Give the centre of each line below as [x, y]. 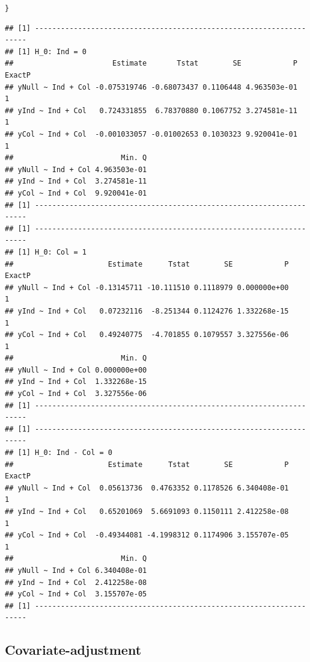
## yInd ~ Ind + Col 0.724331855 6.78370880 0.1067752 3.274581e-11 [151, 110]
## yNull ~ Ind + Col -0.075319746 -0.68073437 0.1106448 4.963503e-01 [151, 87]
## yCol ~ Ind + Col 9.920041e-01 [76, 193]
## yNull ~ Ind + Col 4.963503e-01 [76, 169]
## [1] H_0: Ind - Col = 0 [59, 453]
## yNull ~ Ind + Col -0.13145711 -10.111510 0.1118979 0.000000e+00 [147, 287]
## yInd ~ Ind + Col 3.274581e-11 [76, 181]
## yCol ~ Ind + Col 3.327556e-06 [76, 394]
